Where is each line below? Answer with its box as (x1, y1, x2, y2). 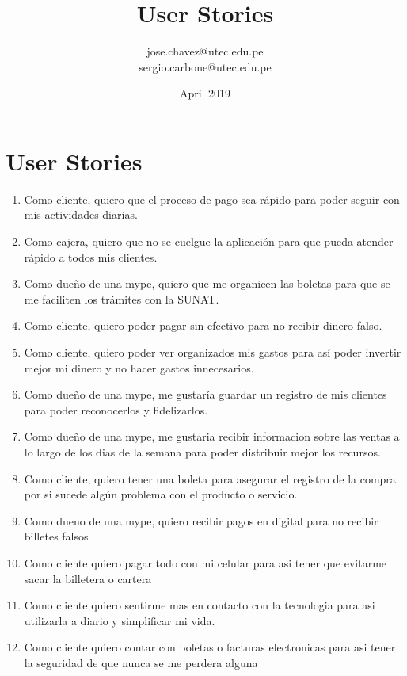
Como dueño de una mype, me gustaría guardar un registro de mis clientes (24, 386, 387, 403)
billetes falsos (24, 528, 89, 544)
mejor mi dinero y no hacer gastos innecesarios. (24, 359, 254, 376)
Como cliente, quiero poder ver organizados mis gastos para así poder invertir (24, 344, 401, 360)
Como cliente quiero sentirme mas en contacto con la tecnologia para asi (24, 597, 375, 613)
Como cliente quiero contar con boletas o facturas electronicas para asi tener (24, 639, 396, 655)
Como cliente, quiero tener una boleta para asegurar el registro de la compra (24, 470, 396, 487)
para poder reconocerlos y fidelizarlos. (24, 401, 208, 418)
